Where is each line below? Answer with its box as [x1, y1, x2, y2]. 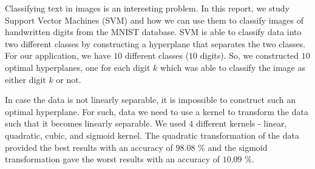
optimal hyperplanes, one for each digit [5, 61, 151, 73]
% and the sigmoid [198, 141, 268, 153]
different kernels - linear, [195, 117, 287, 130]
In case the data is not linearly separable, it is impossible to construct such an [5, 93, 296, 106]
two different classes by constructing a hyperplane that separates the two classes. [5, 37, 306, 50]
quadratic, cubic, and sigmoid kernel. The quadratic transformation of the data [5, 128, 299, 141]
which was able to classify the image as [160, 61, 306, 73]
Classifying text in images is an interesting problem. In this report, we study [5, 2, 290, 14]
